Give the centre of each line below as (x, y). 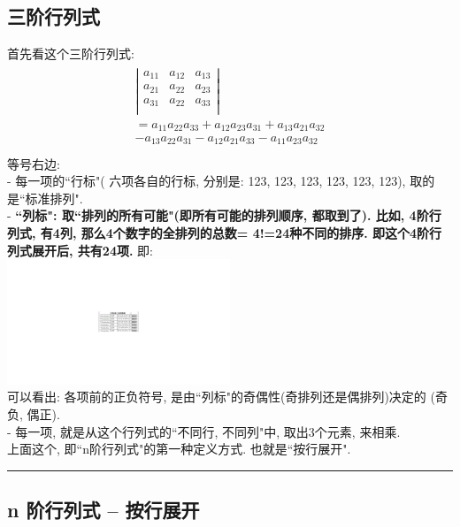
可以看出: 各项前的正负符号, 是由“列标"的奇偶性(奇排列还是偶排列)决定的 (217, 397)
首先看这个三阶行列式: (71, 53)
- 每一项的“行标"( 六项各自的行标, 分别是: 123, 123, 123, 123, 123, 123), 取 (215, 181)
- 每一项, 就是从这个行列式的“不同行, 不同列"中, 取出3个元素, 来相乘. (204, 431)
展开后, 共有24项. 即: (92, 250)
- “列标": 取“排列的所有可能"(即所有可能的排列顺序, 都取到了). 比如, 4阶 (218, 215)
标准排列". (54, 198)
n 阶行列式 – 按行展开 (103, 510)
